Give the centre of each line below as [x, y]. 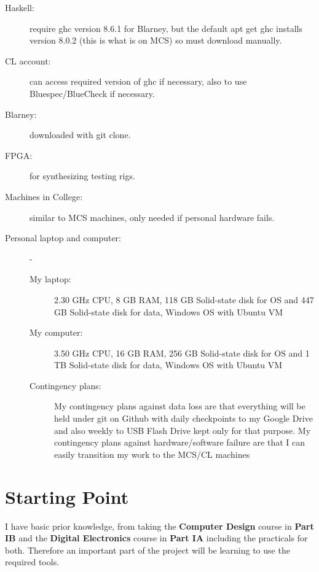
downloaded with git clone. [80, 135]
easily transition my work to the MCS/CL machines [152, 454]
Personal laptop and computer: [63, 238]
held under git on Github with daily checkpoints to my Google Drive [183, 418]
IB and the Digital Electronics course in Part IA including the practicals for [156, 538]
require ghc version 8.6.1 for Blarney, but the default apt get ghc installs [166, 28]
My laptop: [50, 279]
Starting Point [67, 496]
